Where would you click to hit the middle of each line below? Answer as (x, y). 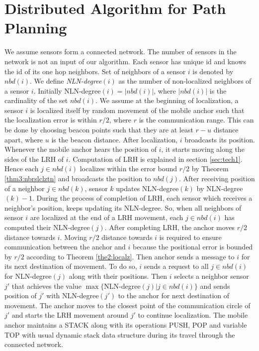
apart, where (24, 139)
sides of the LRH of (34, 159)
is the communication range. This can (196, 120)
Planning (36, 28)
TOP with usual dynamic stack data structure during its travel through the (120, 334)
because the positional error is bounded (193, 247)
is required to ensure (190, 237)
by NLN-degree (220, 188)
